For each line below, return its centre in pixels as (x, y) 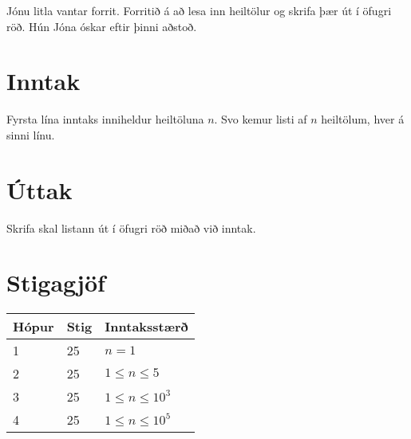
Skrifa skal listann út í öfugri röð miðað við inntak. (131, 227)
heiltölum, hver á (363, 119)
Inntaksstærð (146, 327)
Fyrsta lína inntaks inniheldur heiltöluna (105, 119)
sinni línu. (31, 134)
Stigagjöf (56, 282)
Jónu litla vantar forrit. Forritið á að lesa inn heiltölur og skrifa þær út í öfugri (199, 10)
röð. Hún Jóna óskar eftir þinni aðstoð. (102, 26)
